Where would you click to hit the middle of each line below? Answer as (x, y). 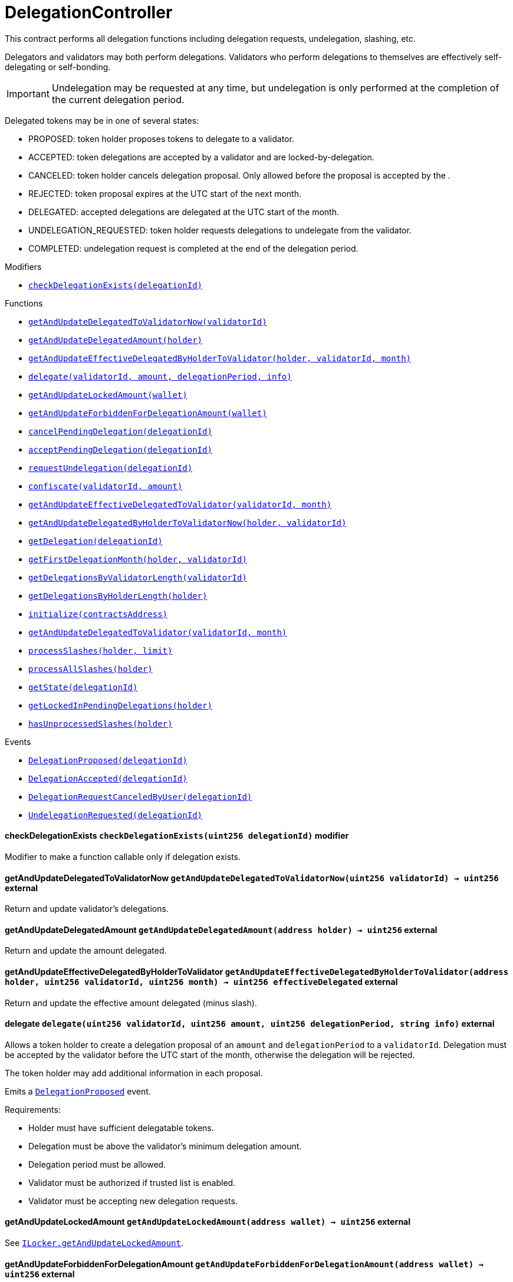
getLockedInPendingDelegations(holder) (120, 705)
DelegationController (89, 12)
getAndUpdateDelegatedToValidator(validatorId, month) (158, 632)
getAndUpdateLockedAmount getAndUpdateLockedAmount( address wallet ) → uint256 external (208, 1222)
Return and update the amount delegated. (86, 951)
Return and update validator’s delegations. (87, 909)
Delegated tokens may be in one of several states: (102, 120)
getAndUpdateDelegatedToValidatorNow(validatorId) (148, 322)
